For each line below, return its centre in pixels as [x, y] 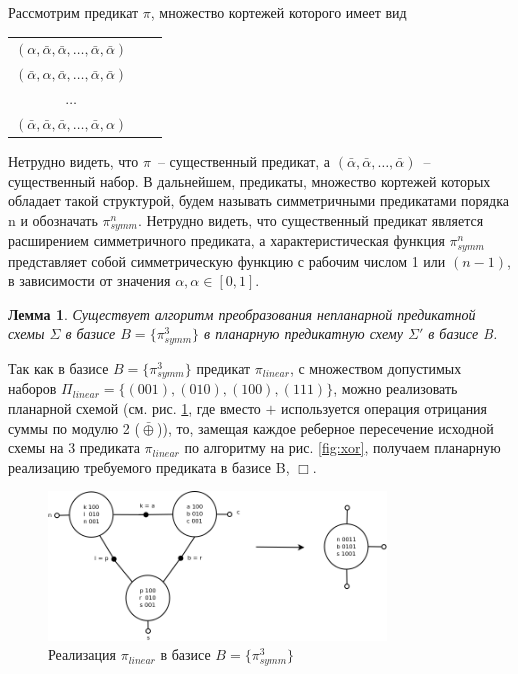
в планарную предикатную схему [303, 333]
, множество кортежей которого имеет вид [278, 12]
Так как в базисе [58, 367]
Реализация [82, 654]
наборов [32, 388]
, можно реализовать [395, 388]
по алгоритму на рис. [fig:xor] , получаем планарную [342, 447]
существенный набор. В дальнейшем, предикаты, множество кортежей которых [249, 180]
